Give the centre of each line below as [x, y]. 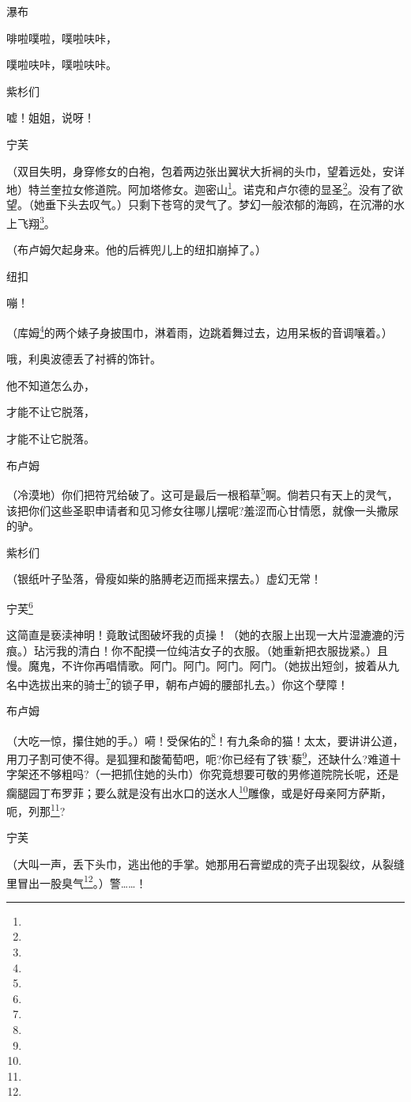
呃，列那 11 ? [36, 810]
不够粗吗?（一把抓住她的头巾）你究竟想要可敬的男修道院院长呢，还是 [219, 774]
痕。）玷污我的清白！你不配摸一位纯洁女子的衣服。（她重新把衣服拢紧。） [192, 650]
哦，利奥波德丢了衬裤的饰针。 [84, 359]
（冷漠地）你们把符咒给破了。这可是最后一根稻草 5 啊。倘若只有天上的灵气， [202, 493]
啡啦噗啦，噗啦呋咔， [62, 38]
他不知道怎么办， [51, 385]
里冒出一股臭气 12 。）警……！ [77, 881]
